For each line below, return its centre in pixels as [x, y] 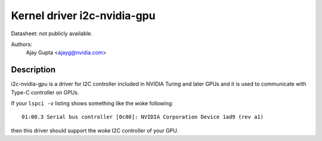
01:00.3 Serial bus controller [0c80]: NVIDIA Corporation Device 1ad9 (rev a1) [143, 117]
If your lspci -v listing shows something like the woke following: [92, 103]
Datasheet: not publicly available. [52, 33]
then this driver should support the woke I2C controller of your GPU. [95, 130]
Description [33, 70]
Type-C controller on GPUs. [45, 92]
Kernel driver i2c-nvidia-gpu [83, 16]
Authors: [21, 44]
